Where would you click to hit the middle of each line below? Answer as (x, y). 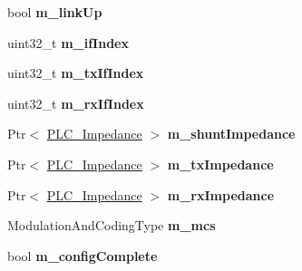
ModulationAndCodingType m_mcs (112, 225)
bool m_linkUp (55, 12)
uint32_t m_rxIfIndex (76, 103)
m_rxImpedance (221, 194)
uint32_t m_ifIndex (68, 42)
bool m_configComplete (83, 255)
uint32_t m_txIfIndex (76, 73)
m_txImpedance (220, 164)
